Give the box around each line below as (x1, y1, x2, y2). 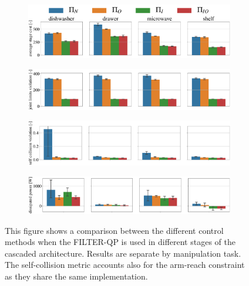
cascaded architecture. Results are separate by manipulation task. (5, 247, 241, 259)
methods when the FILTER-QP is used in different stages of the (5, 236, 235, 248)
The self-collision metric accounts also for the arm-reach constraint (5, 258, 245, 271)
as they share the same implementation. (5, 270, 148, 282)
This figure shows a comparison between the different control (5, 224, 224, 236)
